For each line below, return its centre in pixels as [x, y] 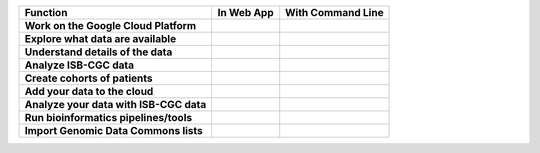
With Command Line [334, 12]
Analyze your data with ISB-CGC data [115, 104]
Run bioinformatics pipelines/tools [108, 117]
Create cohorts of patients [88, 78]
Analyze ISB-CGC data [79, 65]
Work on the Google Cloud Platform [110, 25]
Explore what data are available [100, 38]
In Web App [245, 12]
